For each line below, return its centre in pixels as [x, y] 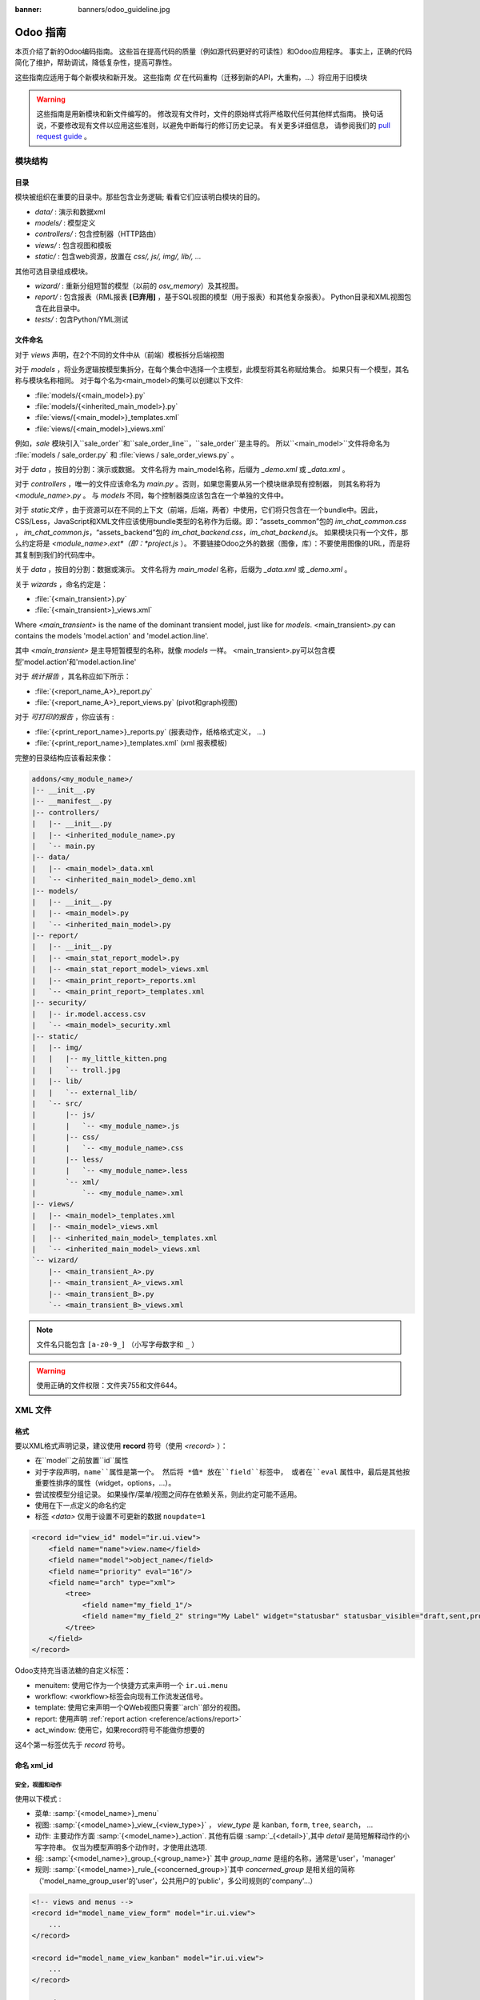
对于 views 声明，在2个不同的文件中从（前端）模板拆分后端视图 [120, 354]
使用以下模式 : [38, 1799]
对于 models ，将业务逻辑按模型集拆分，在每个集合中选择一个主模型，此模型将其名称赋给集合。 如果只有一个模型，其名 [212, 369]
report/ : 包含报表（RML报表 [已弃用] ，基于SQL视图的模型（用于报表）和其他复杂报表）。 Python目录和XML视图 [220, 297]
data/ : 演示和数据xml [70, 211]
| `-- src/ [57, 1103]
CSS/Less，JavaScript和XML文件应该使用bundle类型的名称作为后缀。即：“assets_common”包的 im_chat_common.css [211, 521]
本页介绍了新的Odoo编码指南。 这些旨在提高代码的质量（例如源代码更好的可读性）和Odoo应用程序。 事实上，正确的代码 [214, 51]
